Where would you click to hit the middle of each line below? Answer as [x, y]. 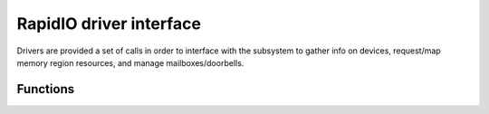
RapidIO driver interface [109, 24]
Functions [46, 89]
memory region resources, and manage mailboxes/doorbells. [130, 62]
